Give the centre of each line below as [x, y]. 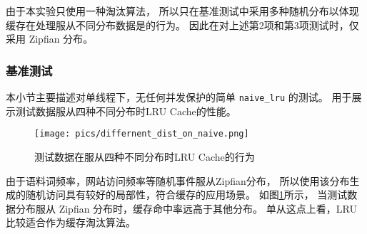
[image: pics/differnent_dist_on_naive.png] [142, 134]
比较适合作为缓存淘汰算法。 [71, 222]
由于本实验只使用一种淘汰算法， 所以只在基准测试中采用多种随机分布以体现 [182, 11]
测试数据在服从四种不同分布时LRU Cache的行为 [145, 156]
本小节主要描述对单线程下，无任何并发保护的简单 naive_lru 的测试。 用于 [179, 97]
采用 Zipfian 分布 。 [50, 39]
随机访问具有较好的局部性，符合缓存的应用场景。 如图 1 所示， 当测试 [186, 195]
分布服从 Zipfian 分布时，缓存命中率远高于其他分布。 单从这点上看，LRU [186, 208]
